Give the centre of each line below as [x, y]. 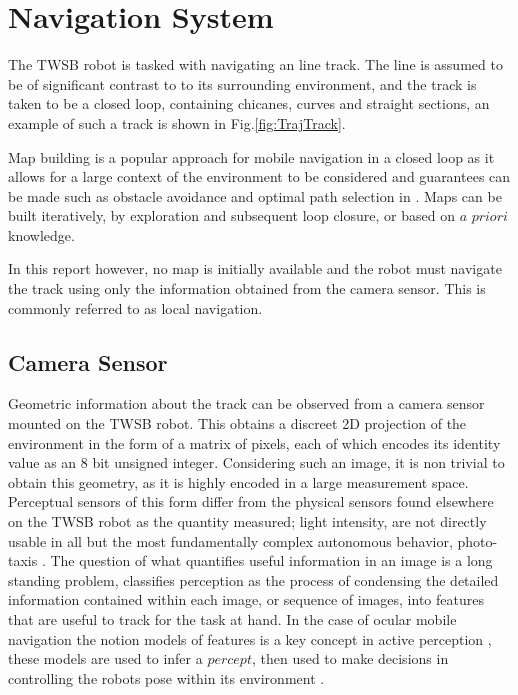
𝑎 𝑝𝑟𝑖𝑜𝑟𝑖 [483, 217]
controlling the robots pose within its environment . [166, 677]
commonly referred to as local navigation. [135, 307]
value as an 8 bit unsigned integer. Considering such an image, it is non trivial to [256, 462]
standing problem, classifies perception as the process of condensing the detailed [253, 579]
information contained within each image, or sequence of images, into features [246, 599]
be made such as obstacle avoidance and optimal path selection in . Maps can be [255, 195]
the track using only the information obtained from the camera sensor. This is [247, 288]
